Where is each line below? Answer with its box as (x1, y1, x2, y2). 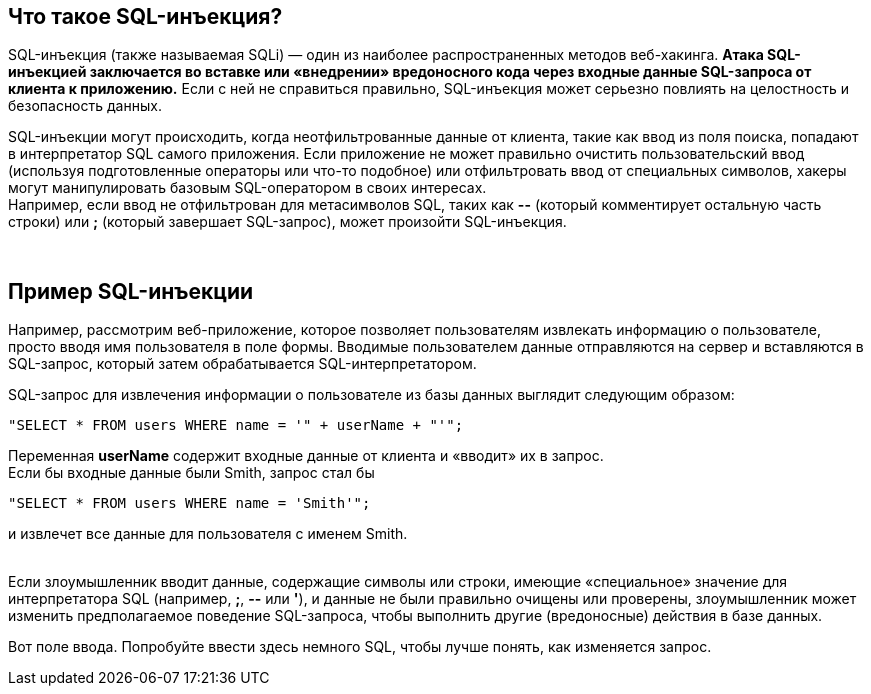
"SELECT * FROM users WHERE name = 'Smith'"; (8, 495, 371, 512)
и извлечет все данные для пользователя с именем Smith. (8, 525, 408, 543)
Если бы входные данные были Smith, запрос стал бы (8, 464, 375, 482)
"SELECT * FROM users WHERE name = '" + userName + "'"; (8, 417, 464, 434)
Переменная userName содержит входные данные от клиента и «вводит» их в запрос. (8, 447, 604, 465)
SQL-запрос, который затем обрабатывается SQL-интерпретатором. (8, 355, 477, 373)
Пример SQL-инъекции (8, 278, 254, 304)
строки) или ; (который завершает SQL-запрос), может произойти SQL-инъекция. (8, 213, 567, 231)
